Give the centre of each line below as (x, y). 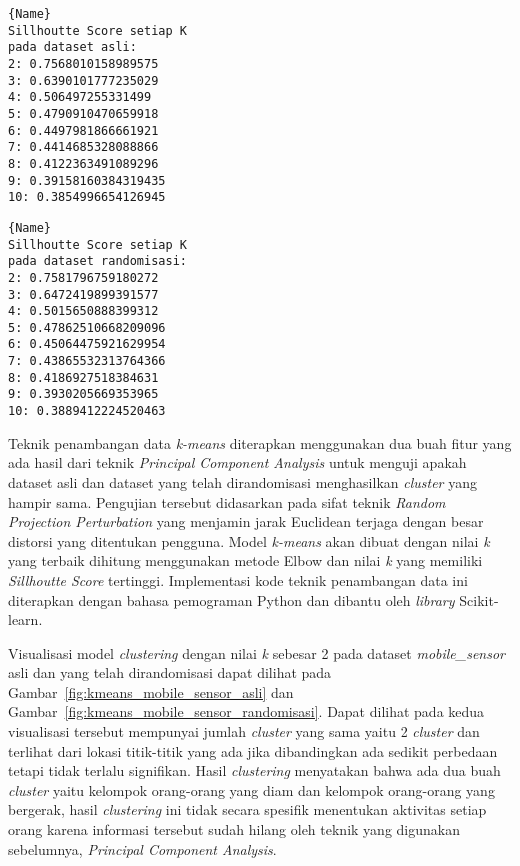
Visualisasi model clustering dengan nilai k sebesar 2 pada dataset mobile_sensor (257, 652)
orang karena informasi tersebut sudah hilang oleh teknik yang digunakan (234, 829)
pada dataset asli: (72, 47)
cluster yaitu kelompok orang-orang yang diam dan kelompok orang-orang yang (251, 789)
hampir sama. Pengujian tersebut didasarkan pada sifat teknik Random (227, 501)
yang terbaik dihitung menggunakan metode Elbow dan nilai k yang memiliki (245, 560)
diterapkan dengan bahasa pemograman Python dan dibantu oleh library (231, 599)
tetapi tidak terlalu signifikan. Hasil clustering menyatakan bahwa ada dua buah (254, 770)
